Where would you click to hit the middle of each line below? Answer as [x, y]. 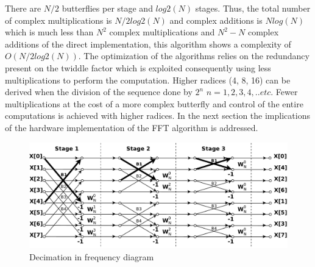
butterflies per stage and [107, 8]
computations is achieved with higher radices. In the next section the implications [157, 116]
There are [23, 8]
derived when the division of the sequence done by [99, 92]
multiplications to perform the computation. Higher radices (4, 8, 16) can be [148, 80]
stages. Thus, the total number [253, 8]
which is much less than [49, 32]
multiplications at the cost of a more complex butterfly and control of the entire [154, 103]
